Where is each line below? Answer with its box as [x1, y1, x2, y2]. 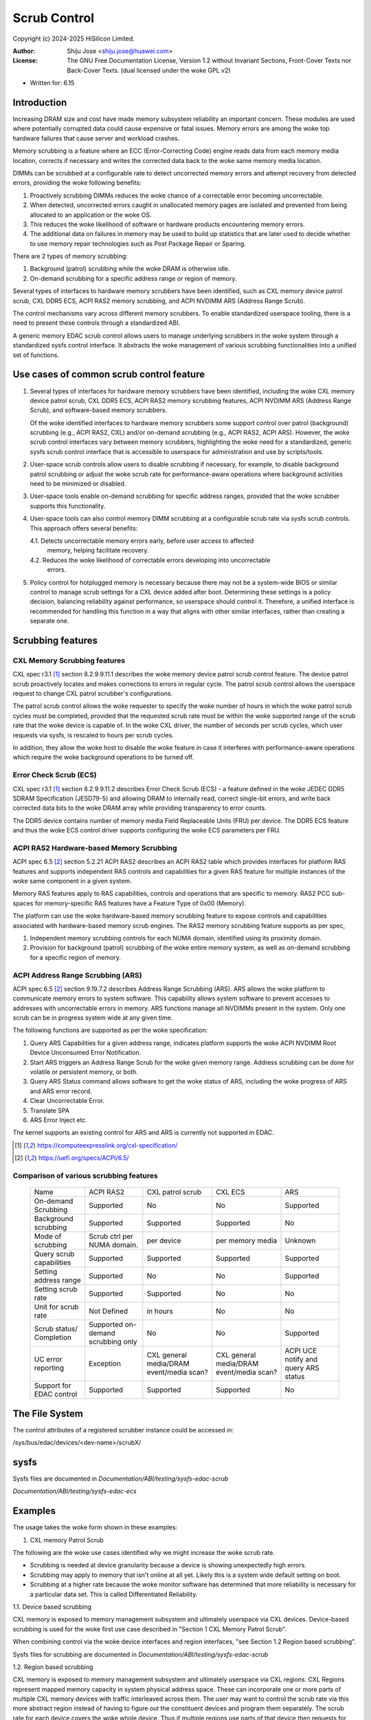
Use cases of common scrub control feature [12, 369, 205, 380]
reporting [34, 1363, 65, 1373]
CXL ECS [215, 1187, 245, 1197]
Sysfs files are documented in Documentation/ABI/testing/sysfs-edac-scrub [12, 1474, 229, 1483]
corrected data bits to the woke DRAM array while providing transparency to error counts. [12, 804, 267, 812]
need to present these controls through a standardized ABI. [12, 319, 181, 327]
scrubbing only [88, 1337, 137, 1346]
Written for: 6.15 [30, 79, 75, 87]
